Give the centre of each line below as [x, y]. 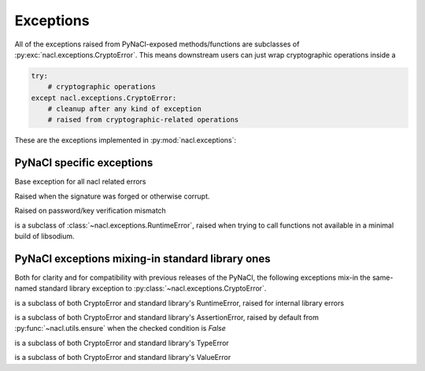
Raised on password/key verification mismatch [91, 211]
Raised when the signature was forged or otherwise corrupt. [112, 196]
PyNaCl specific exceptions [84, 163]
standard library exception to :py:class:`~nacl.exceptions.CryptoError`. [153, 288]
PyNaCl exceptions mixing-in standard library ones [142, 259]
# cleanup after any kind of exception [125, 109]
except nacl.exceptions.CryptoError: [104, 98]
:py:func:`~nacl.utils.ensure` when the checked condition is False [120, 328]
